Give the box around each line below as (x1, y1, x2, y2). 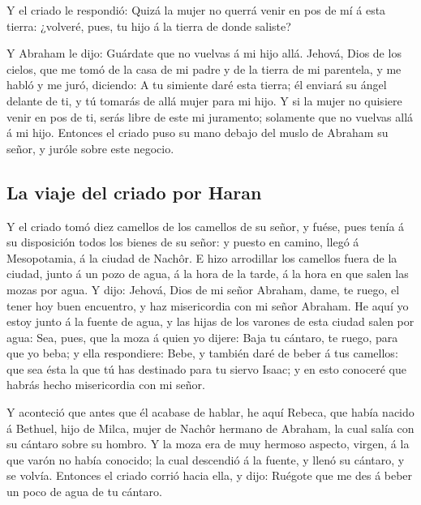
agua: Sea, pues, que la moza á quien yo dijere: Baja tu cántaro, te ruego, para (6, 328, 398, 345)
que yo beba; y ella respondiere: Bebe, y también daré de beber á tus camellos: (6, 345, 398, 362)
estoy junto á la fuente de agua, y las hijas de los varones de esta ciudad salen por (6, 313, 415, 330)
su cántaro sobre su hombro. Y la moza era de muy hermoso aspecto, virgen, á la (6, 435, 410, 452)
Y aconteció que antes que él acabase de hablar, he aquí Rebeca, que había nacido (6, 404, 415, 421)
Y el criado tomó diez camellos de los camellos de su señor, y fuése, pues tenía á (6, 217, 405, 234)
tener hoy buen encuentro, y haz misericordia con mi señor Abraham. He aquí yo (6, 297, 409, 314)
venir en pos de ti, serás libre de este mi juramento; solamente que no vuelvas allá (6, 108, 414, 125)
